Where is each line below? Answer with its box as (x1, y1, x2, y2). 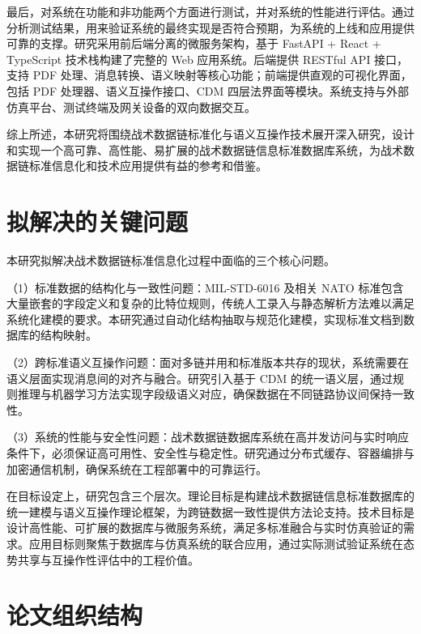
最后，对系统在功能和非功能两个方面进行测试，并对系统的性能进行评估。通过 (6, 3, 415, 19)
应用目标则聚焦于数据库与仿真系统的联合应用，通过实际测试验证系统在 (28, 534, 403, 551)
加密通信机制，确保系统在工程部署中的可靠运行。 (6, 460, 267, 477)
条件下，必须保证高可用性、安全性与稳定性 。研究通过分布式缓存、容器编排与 (6, 445, 415, 461)
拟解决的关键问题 (6, 205, 189, 238)
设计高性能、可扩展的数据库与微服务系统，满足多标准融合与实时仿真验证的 (6, 519, 403, 536)
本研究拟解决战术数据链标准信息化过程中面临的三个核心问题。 (6, 252, 335, 269)
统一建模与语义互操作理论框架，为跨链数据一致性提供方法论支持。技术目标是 (6, 503, 415, 520)
